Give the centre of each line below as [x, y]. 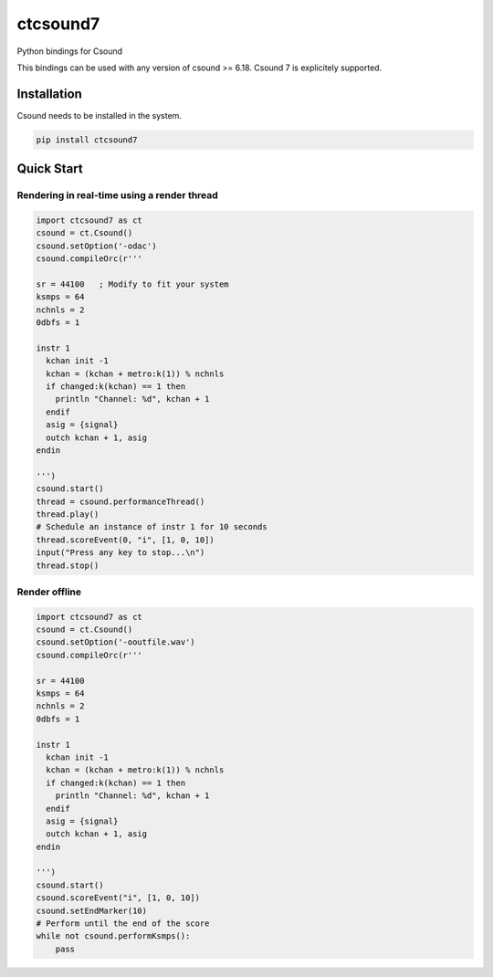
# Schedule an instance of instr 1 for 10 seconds [152, 527]
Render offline [49, 592]
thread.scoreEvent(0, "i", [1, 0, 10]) [125, 540]
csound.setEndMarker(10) [92, 910]
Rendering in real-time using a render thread [117, 195]
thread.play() [68, 514]
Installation [49, 94]
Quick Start [50, 169]
